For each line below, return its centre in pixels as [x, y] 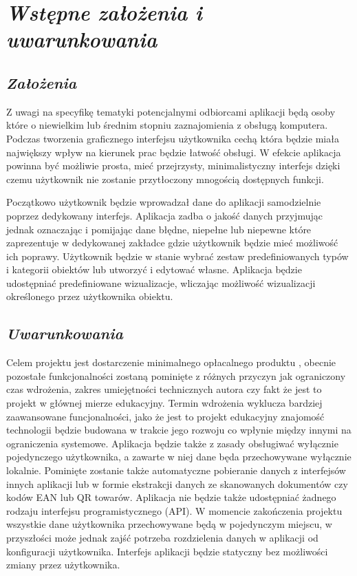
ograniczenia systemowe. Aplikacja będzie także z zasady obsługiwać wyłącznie [172, 443]
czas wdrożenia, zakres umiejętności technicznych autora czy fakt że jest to [164, 389]
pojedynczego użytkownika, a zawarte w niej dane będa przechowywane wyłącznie [179, 457]
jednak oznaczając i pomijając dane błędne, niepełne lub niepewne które [159, 229]
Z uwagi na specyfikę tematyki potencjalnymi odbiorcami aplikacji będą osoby [171, 111]
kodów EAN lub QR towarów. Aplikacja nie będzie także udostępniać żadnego [171, 497]
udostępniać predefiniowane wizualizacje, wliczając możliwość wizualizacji [161, 282]
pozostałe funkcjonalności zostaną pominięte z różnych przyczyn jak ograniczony [176, 375]
